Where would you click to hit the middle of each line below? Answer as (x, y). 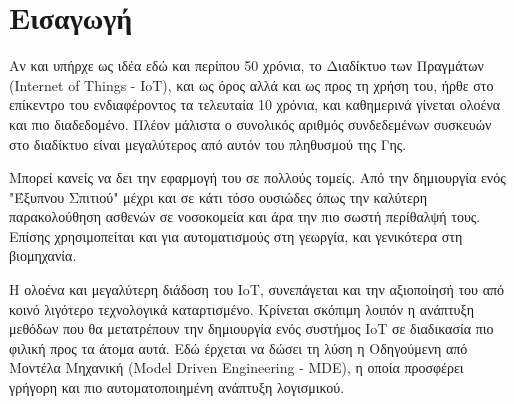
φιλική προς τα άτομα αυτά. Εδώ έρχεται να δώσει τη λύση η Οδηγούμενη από (238, 347)
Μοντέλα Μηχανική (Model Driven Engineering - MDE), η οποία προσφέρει (236, 367)
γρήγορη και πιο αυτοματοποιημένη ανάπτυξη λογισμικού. (177, 387)
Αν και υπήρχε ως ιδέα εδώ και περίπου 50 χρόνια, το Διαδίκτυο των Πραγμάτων (246, 65)
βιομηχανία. (43, 255)
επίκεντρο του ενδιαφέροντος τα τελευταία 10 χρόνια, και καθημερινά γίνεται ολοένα (255, 104)
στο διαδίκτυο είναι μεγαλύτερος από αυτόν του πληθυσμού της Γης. (208, 143)
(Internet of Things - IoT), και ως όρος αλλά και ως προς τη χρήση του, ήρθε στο (251, 84)
